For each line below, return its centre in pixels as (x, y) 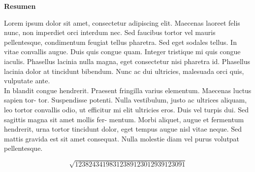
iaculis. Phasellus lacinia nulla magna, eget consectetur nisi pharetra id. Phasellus (127, 61)
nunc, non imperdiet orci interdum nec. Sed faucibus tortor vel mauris (110, 32)
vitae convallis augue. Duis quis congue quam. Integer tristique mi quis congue (122, 52)
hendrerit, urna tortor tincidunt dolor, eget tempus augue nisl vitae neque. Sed (123, 129)
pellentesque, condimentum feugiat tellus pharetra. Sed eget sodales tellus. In (120, 42)
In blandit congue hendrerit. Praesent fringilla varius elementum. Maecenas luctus (128, 90)
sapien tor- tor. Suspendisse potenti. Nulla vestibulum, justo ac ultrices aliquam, (126, 100)
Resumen (20, 6)
